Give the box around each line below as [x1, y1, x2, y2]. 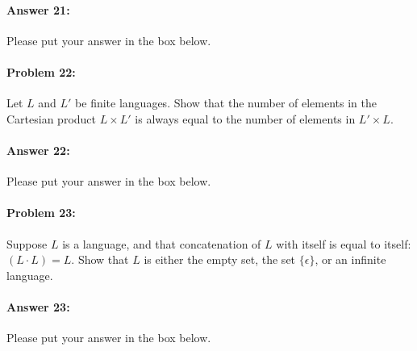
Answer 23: [6, 298, 70, 315]
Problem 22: [6, 63, 76, 80]
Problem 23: [6, 204, 76, 221]
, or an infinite [315, 251, 386, 268]
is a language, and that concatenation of [62, 235, 261, 252]
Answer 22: [6, 141, 70, 158]
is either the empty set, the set [144, 251, 296, 268]
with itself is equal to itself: [276, 235, 411, 252]
